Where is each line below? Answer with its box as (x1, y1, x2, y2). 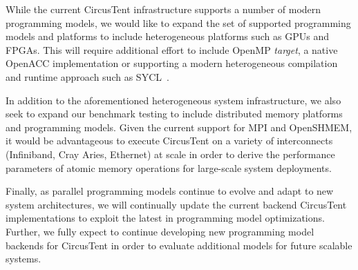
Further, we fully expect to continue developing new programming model (6, 224, 314, 238)
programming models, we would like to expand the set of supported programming (6, 15, 351, 30)
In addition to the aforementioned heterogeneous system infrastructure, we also (6, 93, 341, 107)
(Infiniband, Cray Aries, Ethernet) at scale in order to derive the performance (6, 146, 335, 161)
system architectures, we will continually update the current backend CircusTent (6, 197, 347, 211)
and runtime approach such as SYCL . (6, 69, 169, 84)
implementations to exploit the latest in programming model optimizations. (6, 211, 325, 225)
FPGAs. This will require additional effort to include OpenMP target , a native (6, 42, 338, 57)
